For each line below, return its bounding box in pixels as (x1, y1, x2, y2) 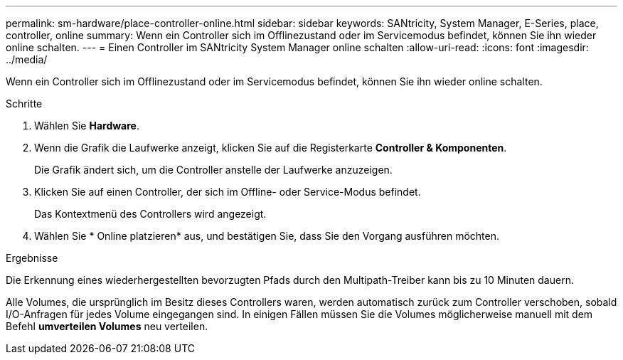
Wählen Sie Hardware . (34, 120, 139, 132)
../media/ (6, 53, 48, 65)
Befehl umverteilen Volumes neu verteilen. (6, 320, 208, 332)
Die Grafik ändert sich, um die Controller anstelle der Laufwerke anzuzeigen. (34, 164, 393, 176)
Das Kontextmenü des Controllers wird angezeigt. (34, 208, 267, 220)
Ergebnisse (6, 252, 58, 264)
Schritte (6, 97, 43, 110)
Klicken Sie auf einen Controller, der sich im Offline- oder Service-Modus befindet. (34, 186, 421, 198)
